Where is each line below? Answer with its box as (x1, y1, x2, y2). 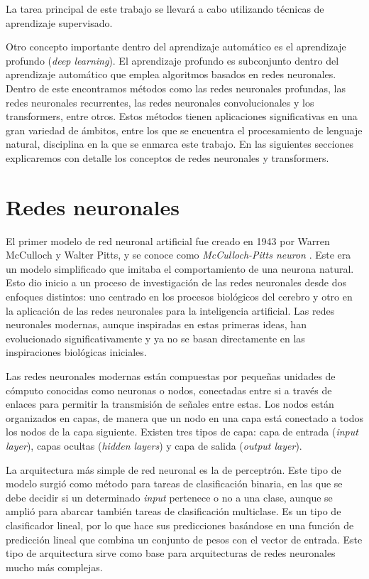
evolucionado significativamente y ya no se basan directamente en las (6, 330, 305, 345)
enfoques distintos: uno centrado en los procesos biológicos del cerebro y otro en (6, 289, 353, 304)
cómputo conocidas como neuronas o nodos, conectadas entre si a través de (6, 382, 332, 397)
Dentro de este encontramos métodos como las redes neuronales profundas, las (6, 80, 346, 95)
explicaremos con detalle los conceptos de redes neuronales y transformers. (6, 150, 329, 165)
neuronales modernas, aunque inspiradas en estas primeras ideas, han (6, 317, 307, 332)
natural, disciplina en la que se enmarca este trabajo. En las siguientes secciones (6, 136, 354, 151)
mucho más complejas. (6, 559, 103, 574)
